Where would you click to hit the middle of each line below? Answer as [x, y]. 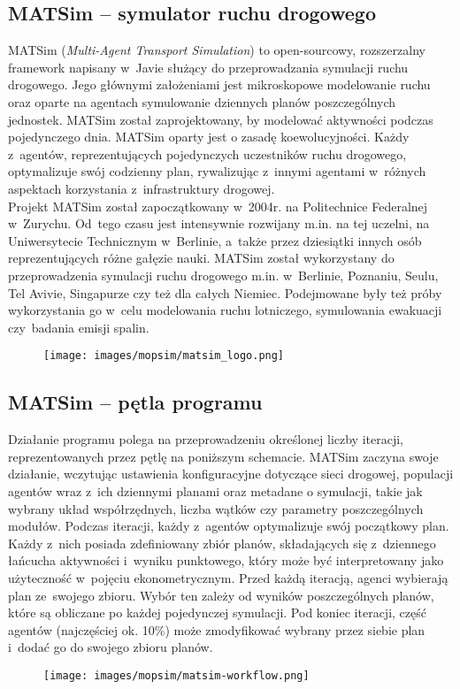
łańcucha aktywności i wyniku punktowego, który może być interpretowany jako [226, 560]
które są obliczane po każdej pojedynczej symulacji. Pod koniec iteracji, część [217, 612]
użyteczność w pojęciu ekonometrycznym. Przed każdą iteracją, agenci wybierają [228, 577]
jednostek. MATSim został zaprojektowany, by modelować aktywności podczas [221, 119]
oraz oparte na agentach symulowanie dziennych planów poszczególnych [202, 101]
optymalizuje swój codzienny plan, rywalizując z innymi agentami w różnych [217, 171]
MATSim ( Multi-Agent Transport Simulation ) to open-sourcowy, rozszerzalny [217, 50]
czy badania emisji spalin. [79, 327]
